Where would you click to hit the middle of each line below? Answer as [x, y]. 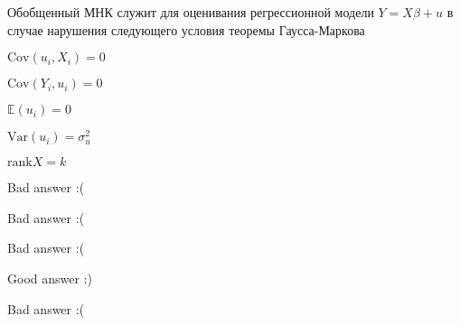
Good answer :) [50, 279]
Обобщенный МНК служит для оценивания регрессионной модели [191, 12]
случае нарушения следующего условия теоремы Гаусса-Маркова [186, 29]
